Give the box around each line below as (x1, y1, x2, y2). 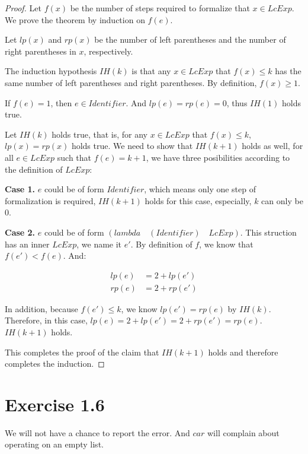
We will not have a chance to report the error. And (5, 426, 190, 439)
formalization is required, (5, 194, 96, 207)
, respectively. (84, 45, 133, 57)
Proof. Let (5, 2, 41, 14)
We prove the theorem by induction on (5, 13, 145, 26)
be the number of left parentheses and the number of (94, 33, 286, 46)
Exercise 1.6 (5, 392, 105, 416)
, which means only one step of (144, 183, 256, 195)
